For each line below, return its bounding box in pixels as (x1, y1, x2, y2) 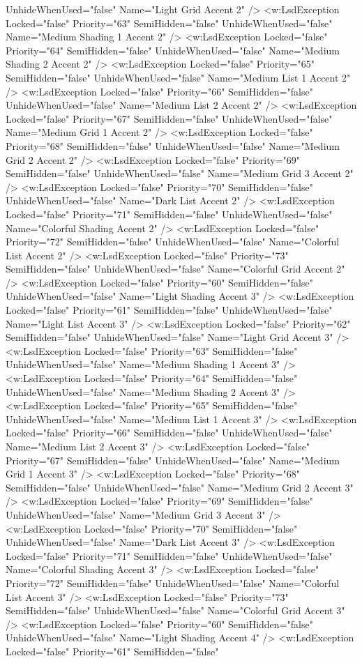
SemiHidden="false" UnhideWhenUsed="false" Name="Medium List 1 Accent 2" (6, 70, 351, 84)
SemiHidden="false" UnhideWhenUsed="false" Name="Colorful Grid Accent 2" (6, 261, 345, 276)
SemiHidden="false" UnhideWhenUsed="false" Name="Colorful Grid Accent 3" (6, 603, 345, 618)
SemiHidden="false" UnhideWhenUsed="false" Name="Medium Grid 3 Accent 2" (6, 166, 354, 181)
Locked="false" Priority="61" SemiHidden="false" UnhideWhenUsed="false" (6, 303, 333, 317)
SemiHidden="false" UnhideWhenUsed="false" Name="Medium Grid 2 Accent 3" (6, 480, 354, 494)
